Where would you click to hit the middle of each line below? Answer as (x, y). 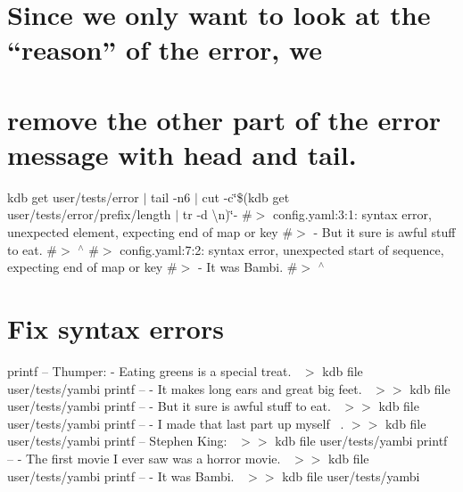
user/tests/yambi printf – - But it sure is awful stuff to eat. (169, 406)
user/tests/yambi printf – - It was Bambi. (121, 476)
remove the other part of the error (224, 119)
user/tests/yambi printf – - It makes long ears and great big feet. (185, 388)
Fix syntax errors (116, 328)
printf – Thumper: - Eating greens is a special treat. (149, 370)
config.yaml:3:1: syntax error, (352, 214)
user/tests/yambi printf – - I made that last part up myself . (176, 423)
